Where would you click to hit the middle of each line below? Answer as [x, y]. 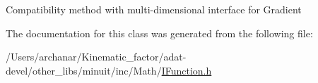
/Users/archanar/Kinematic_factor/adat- [96, 57]
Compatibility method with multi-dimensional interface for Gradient [154, 9]
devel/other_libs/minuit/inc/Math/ [84, 70]
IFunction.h [187, 70]
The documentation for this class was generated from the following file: [159, 33]
